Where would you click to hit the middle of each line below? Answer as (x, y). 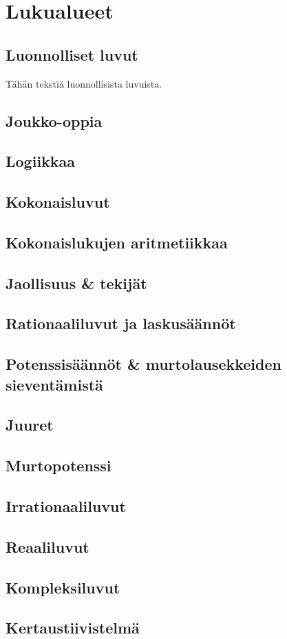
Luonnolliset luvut (72, 54)
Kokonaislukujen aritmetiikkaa (117, 242)
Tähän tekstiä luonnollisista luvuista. (84, 83)
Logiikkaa (41, 161)
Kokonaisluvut (58, 202)
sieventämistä (54, 384)
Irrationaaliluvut (66, 505)
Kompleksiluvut (63, 587)
